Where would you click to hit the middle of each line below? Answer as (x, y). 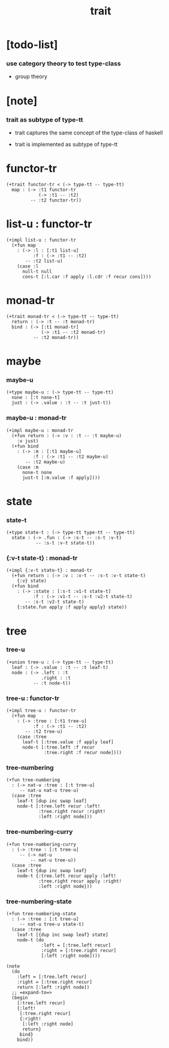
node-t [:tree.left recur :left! (59, 806)
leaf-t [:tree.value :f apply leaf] (68, 742)
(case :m (28, 467)
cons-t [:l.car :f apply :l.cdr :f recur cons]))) (87, 277)
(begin (20, 998)
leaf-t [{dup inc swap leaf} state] (63, 935)
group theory (31, 77)
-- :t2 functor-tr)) (56, 200)
